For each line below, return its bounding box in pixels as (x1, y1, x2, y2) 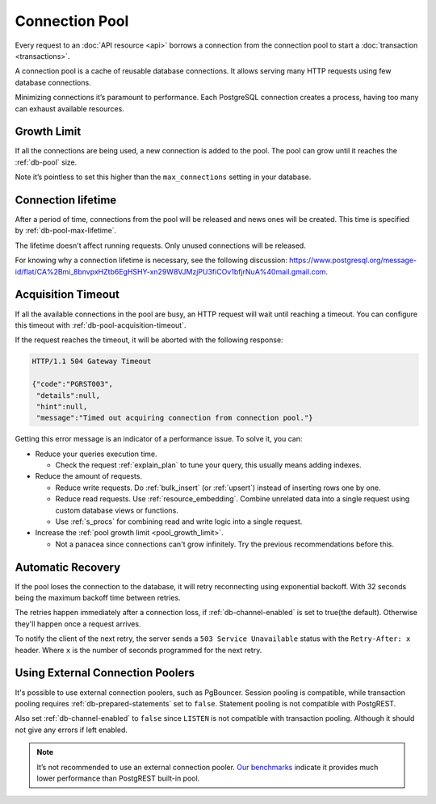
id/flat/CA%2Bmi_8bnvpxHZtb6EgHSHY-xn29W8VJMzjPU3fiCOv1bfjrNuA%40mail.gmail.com (15, 266, 326, 276)
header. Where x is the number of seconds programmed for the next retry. (15, 645, 262, 655)
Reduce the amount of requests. (35, 471, 143, 481)
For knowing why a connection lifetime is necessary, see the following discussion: (15, 255, 288, 266)
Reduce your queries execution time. (35, 449, 157, 459)
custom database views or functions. (55, 505, 179, 515)
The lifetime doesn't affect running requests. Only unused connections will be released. (15, 241, 306, 250)
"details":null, (36, 391, 101, 400)
